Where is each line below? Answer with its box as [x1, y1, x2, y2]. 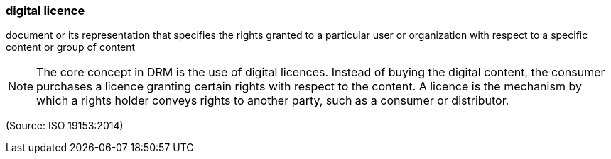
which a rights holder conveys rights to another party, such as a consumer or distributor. [36, 93, 509, 108]
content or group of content [6, 41, 136, 54]
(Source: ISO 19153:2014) [6, 119, 124, 132]
